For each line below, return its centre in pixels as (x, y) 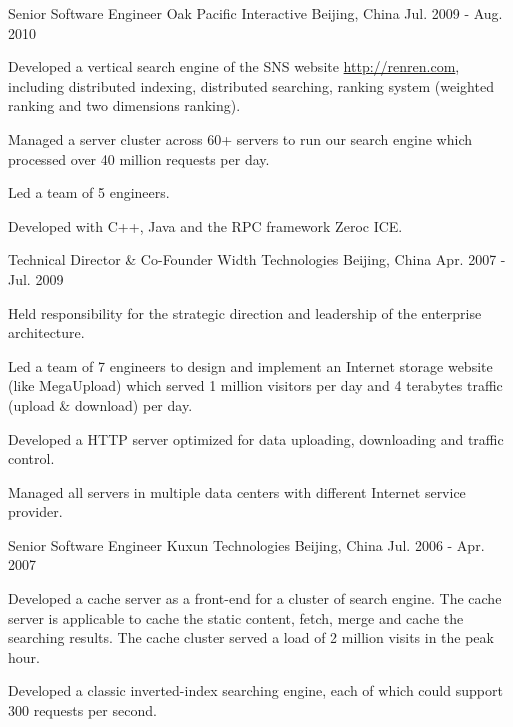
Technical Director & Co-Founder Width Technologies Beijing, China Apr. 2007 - (257, 259)
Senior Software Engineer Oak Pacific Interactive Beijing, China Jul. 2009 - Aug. (255, 13)
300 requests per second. (82, 710)
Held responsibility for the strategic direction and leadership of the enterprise (245, 312)
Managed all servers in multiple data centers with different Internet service (237, 491)
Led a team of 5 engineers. (89, 192)
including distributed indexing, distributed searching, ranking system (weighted (251, 85)
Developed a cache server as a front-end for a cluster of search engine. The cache (255, 598)
